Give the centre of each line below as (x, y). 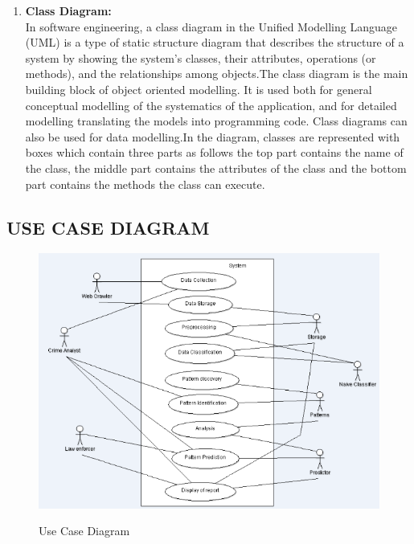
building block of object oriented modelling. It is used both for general (199, 89)
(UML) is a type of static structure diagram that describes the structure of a (215, 42)
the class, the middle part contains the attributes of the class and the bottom (216, 168)
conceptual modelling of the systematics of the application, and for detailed (211, 105)
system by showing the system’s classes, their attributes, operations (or (201, 57)
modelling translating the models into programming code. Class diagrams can (216, 121)
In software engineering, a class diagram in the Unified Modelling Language (211, 26)
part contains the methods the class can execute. (145, 184)
